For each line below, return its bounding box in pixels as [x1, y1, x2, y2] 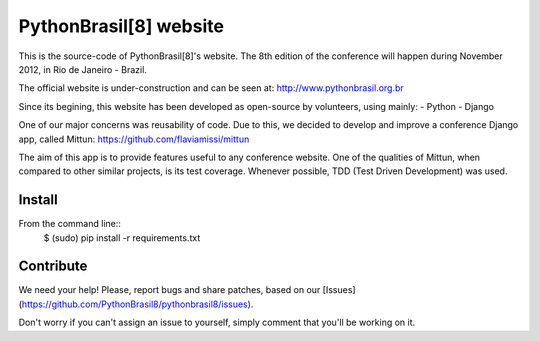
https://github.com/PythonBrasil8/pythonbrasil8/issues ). [21, 298, 254, 310]
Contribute [18, 258, 88, 275]
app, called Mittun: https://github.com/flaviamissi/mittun [18, 133, 250, 145]
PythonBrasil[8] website [18, 15, 225, 37]
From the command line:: [18, 218, 122, 230]
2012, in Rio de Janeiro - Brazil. [18, 63, 147, 75]
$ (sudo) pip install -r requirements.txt [43, 231, 201, 244]
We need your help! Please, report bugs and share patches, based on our [18, 284, 321, 296]
